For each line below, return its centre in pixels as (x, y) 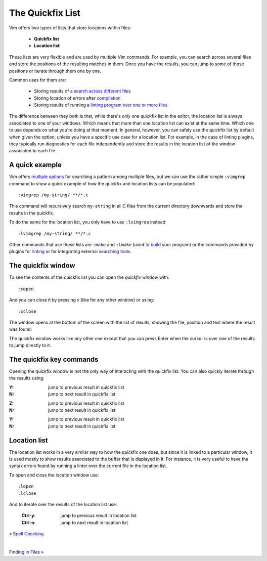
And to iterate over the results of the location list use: (63, 504)
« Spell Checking (26, 534)
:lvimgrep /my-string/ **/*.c (55, 233)
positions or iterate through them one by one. (55, 71)
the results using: (27, 378)
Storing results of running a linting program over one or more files (101, 105)
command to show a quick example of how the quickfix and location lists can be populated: (102, 183)
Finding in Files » (26, 552)
